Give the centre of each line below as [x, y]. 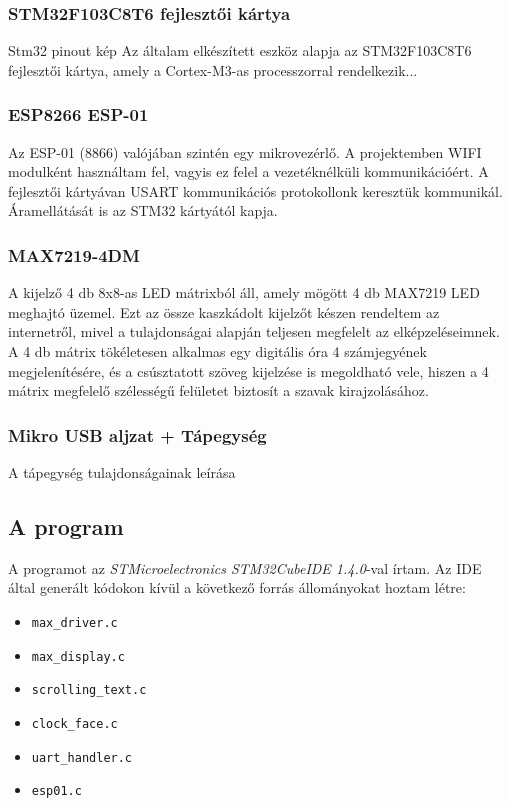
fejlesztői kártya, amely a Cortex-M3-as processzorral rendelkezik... [213, 69]
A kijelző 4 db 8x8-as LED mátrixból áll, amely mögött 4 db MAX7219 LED [244, 292]
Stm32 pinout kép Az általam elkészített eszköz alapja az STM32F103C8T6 [240, 50]
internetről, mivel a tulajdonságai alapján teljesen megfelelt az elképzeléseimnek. [254, 331]
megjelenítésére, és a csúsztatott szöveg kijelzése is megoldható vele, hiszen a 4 [248, 370]
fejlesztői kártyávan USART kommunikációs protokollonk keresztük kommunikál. [255, 190]
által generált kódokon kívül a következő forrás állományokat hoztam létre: [237, 587]
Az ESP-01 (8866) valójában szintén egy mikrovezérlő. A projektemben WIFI [245, 151]
